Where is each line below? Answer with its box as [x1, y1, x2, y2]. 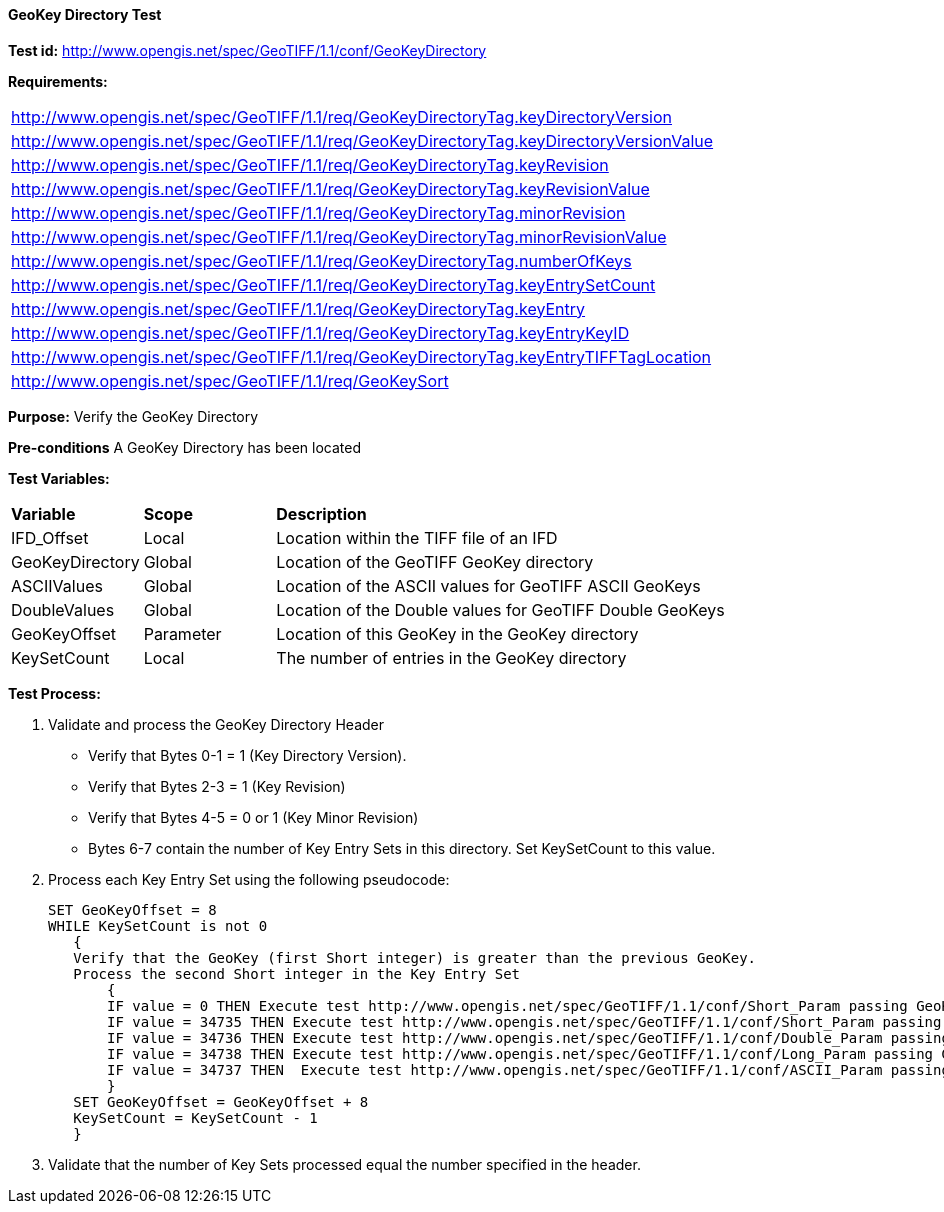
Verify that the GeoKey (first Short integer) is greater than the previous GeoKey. [73, 949, 757, 966]
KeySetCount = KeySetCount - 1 [73, 1109, 318, 1126]
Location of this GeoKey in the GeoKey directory [276, 623, 639, 644]
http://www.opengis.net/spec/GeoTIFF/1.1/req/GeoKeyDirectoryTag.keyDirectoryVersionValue [11, 130, 714, 151]
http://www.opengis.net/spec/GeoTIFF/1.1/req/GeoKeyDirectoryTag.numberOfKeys [11, 250, 632, 271]
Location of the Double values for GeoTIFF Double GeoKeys [276, 599, 725, 620]
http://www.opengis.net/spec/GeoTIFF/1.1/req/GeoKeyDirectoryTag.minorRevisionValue [11, 226, 667, 247]
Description [276, 503, 367, 524]
